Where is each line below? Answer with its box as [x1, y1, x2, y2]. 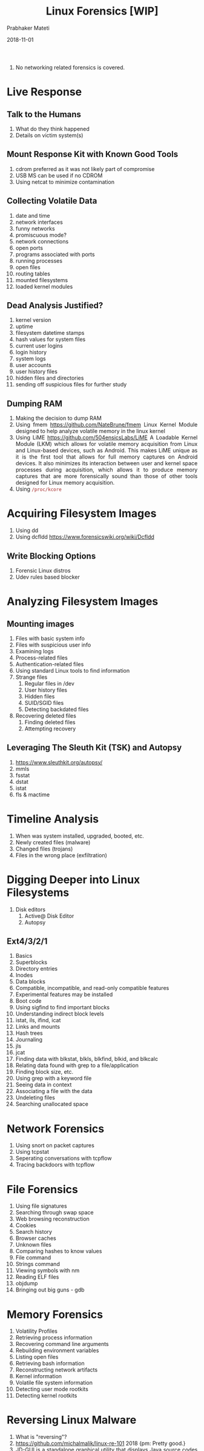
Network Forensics [7, 1122, 105, 1136]
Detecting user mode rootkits [15, 1385, 89, 1393]
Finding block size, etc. [15, 1068, 74, 1076]
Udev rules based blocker [15, 573, 80, 581]
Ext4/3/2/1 [7, 936, 48, 947]
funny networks [15, 224, 55, 232]
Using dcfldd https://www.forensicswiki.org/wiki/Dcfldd [15, 533, 154, 540]
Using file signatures [15, 1202, 67, 1210]
